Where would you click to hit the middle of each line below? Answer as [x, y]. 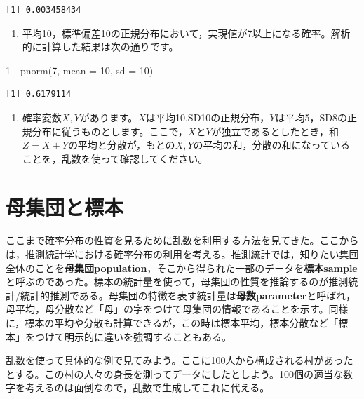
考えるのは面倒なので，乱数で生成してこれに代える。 [147, 387]
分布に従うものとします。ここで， [110, 131]
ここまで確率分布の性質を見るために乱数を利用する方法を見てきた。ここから [182, 240]
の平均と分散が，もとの [121, 145]
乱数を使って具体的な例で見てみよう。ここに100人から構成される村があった [180, 360]
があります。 [109, 117]
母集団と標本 [65, 207]
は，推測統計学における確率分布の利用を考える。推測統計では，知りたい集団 [182, 254]
